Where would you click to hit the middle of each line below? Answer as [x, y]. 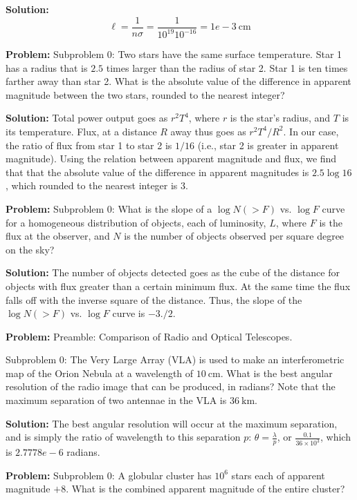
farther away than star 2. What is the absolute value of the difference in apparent [178, 81]
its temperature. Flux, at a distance [81, 131]
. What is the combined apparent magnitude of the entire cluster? [205, 489]
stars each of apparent [278, 475]
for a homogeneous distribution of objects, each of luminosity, [136, 222]
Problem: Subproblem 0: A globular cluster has [109, 475]
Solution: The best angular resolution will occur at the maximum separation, [172, 423]
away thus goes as [208, 131]
